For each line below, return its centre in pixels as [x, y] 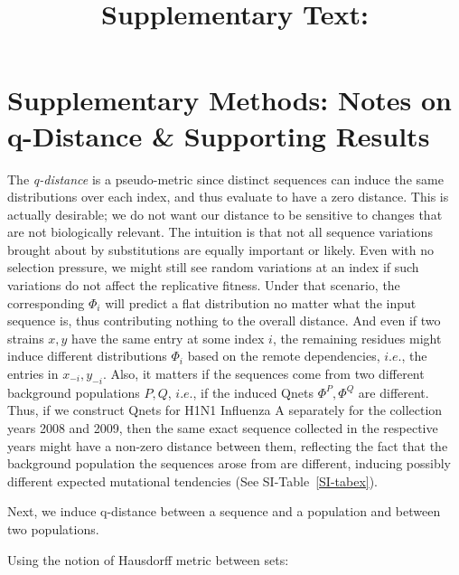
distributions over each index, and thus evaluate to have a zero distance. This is [228, 197]
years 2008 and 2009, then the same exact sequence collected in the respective [223, 428]
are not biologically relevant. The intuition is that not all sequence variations [220, 232]
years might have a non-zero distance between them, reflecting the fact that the [228, 445]
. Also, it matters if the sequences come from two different [263, 374]
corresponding [46, 302]
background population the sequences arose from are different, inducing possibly [229, 463]
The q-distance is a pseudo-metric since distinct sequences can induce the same [225, 179]
